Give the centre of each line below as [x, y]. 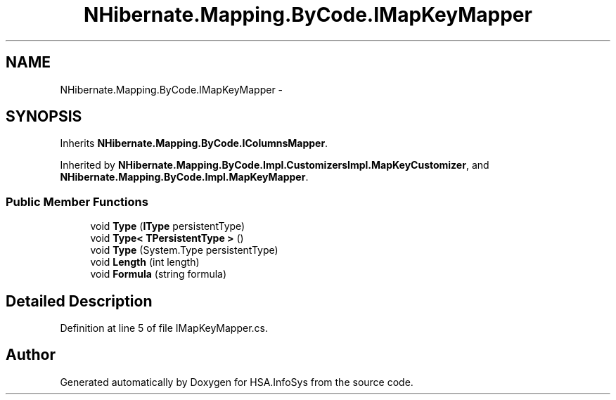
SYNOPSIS [44, 117]
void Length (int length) [145, 262]
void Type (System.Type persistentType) [184, 250]
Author [31, 355]
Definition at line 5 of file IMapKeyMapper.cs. [164, 328]
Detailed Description [79, 301]
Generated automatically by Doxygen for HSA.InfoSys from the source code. [237, 382]
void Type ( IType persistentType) [168, 226]
